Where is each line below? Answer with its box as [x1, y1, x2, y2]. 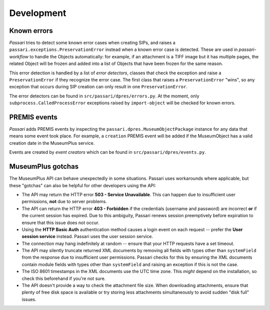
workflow [9, 53, 29, 59]
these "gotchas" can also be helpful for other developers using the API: [9, 182, 156, 188]
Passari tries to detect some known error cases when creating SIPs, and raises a [9, 40, 176, 46]
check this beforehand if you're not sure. [21, 275, 106, 282]
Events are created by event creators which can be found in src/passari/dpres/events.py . [9, 149, 206, 155]
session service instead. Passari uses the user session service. [21, 234, 153, 240]
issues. [21, 296, 37, 302]
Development [9, 7, 66, 18]
